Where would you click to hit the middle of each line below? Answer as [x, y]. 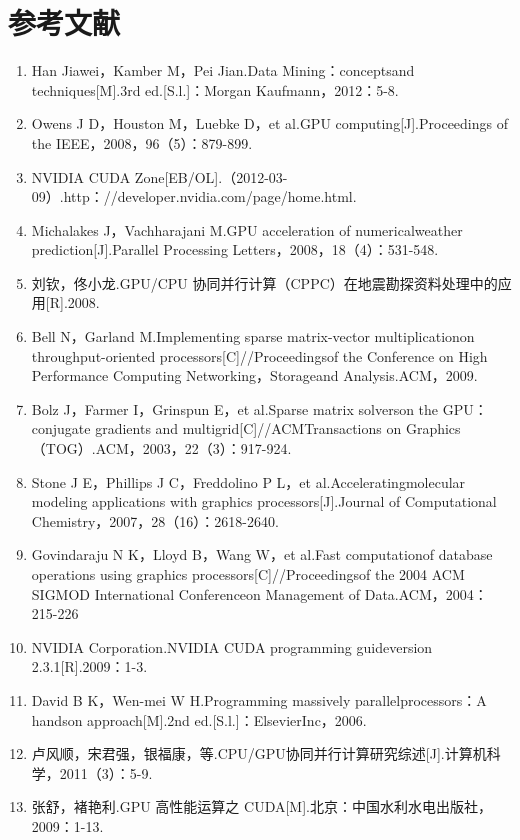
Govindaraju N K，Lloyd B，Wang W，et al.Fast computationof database [262, 554]
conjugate [61, 428]
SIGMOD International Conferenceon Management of [196, 593]
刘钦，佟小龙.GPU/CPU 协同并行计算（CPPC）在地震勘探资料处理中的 [264, 282]
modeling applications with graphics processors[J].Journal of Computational [264, 501]
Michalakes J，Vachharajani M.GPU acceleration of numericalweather [247, 229]
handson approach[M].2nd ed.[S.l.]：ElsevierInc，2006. [199, 719]
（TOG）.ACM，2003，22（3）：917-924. [161, 448]
